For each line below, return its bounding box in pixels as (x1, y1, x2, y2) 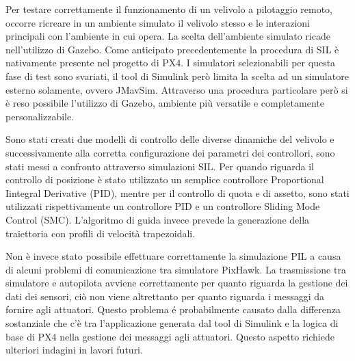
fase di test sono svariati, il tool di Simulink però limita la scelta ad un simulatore (5, 68, 349, 83)
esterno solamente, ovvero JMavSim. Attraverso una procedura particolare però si (5, 82, 348, 96)
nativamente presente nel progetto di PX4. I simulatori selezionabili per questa (5, 55, 336, 70)
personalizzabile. (5, 109, 75, 123)
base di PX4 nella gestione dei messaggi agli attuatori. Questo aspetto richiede (5, 329, 334, 343)
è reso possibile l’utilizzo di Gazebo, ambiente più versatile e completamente (5, 96, 324, 110)
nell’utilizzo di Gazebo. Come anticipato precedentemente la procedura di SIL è (5, 42, 339, 56)
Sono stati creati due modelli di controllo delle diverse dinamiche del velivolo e (5, 132, 334, 146)
